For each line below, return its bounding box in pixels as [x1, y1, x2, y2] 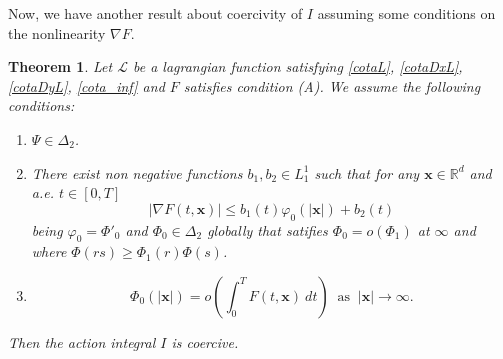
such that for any [314, 162, 420, 183]
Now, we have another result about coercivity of [8, 3, 303, 23]
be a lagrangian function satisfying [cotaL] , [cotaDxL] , [132, 56, 463, 77]
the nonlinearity [8, 22, 106, 43]
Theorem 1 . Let [8, 56, 113, 77]
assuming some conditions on [317, 3, 496, 23]
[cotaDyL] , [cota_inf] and [8, 75, 165, 96]
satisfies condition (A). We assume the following [183, 75, 481, 96]
